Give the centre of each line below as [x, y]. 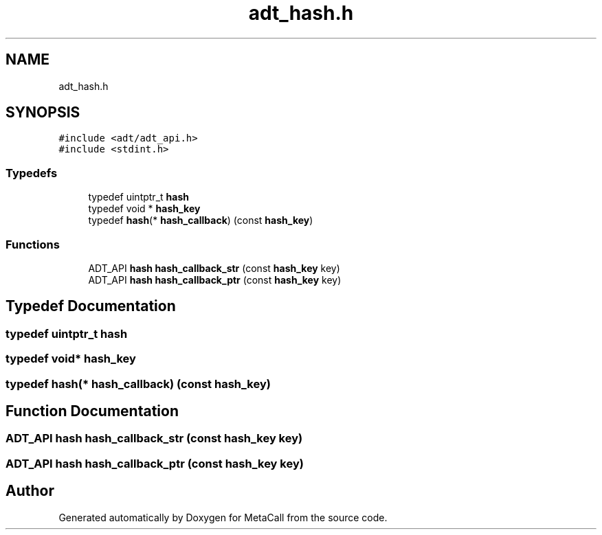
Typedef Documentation [91, 306]
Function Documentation [92, 411]
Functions [33, 244]
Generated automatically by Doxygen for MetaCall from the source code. [223, 517]
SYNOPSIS [43, 113]
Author [30, 491]
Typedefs [32, 173]
